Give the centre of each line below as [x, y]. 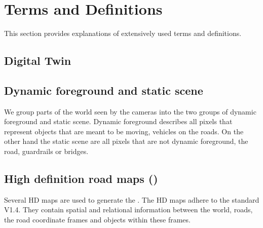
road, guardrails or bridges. [46, 151]
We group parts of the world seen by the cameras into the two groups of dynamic [130, 111]
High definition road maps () [81, 179]
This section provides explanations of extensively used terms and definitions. [123, 33]
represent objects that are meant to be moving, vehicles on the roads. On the [124, 131]
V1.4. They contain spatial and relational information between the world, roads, [128, 210]
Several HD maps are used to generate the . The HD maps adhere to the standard [132, 199]
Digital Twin [38, 61]
